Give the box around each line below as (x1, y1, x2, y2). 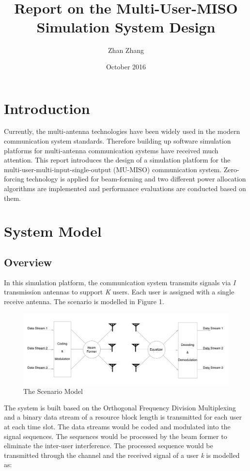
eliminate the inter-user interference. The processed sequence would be (4, 440, 213, 451)
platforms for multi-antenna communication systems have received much (4, 145, 219, 155)
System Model (4, 221, 102, 241)
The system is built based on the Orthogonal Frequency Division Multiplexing (4, 402, 236, 412)
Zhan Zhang (108, 45, 144, 55)
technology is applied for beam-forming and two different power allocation (26, 174, 246, 184)
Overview (4, 254, 52, 269)
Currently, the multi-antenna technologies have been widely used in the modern (4, 126, 240, 136)
